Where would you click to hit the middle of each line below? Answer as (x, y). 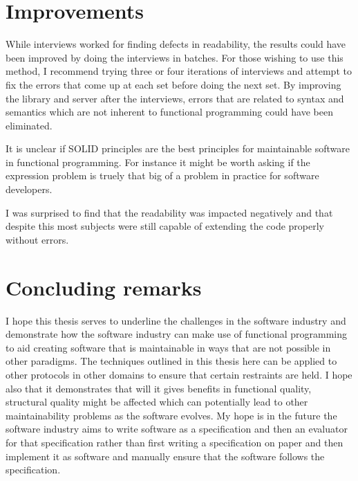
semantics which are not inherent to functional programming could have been (169, 112)
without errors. (37, 239)
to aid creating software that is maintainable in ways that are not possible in (168, 347)
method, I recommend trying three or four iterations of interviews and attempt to (179, 71)
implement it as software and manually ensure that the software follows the (165, 456)
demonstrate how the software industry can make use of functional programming (177, 334)
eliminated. (29, 125)
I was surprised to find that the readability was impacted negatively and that (169, 212)
